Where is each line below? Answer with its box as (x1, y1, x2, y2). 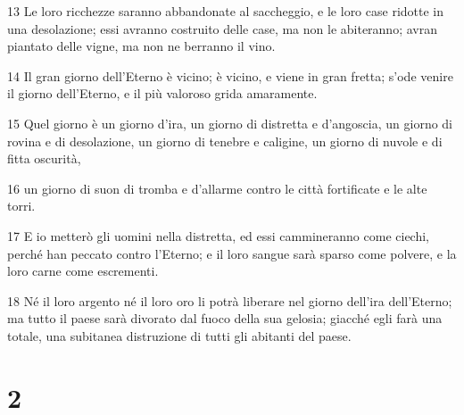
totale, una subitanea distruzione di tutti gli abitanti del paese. (7, 326, 352, 344)
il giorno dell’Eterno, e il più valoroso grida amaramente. (7, 84, 318, 103)
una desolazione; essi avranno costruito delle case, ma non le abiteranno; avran (7, 19, 437, 37)
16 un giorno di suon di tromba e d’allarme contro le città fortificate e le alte (7, 178, 427, 197)
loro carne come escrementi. (7, 261, 159, 280)
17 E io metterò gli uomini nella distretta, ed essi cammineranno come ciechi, (7, 226, 429, 245)
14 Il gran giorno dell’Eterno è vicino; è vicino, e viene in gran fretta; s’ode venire (7, 66, 453, 85)
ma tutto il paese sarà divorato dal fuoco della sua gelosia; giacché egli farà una (7, 309, 443, 328)
